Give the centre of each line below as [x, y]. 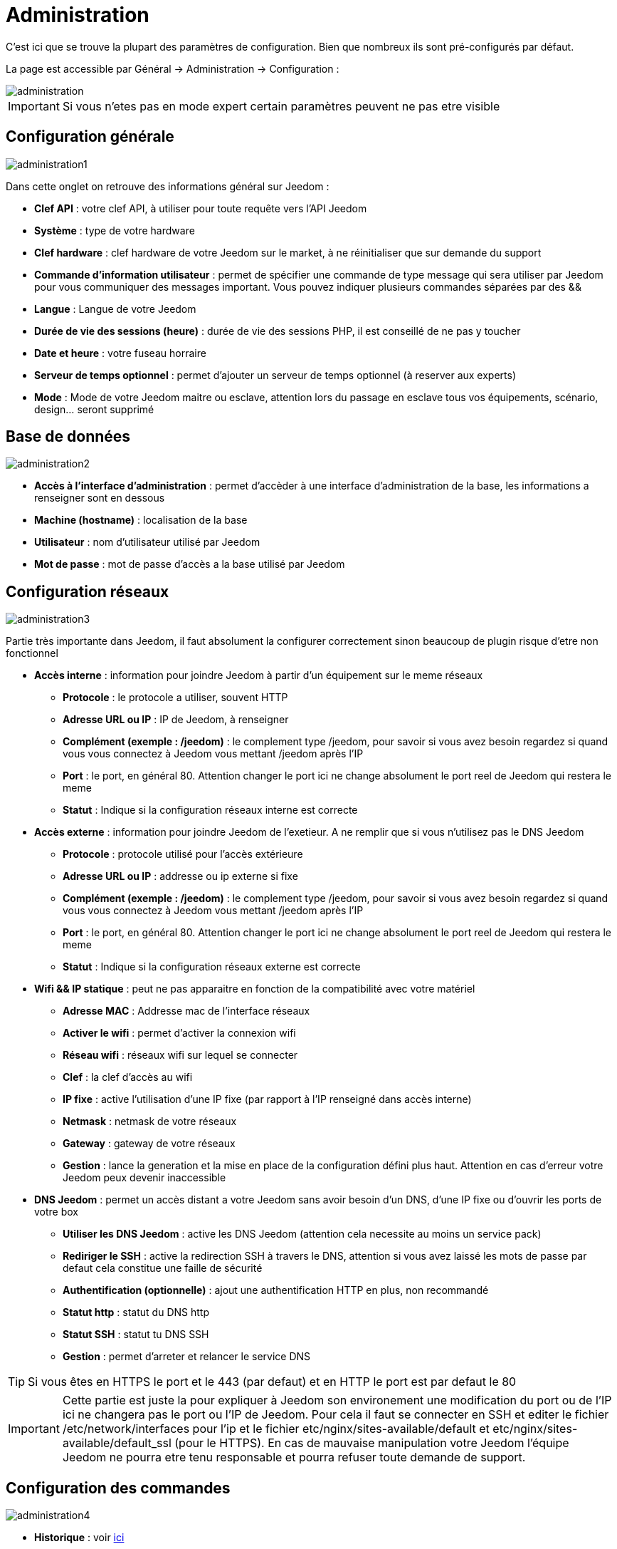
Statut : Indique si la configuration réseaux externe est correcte [212, 967]
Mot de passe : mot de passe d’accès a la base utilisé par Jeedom [190, 564]
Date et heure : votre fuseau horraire [120, 353]
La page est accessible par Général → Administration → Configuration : [173, 68]
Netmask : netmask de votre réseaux [150, 1121]
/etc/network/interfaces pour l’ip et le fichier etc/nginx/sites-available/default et [276, 1429]
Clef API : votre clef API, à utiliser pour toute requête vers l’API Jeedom [201, 208]
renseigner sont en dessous [100, 498]
